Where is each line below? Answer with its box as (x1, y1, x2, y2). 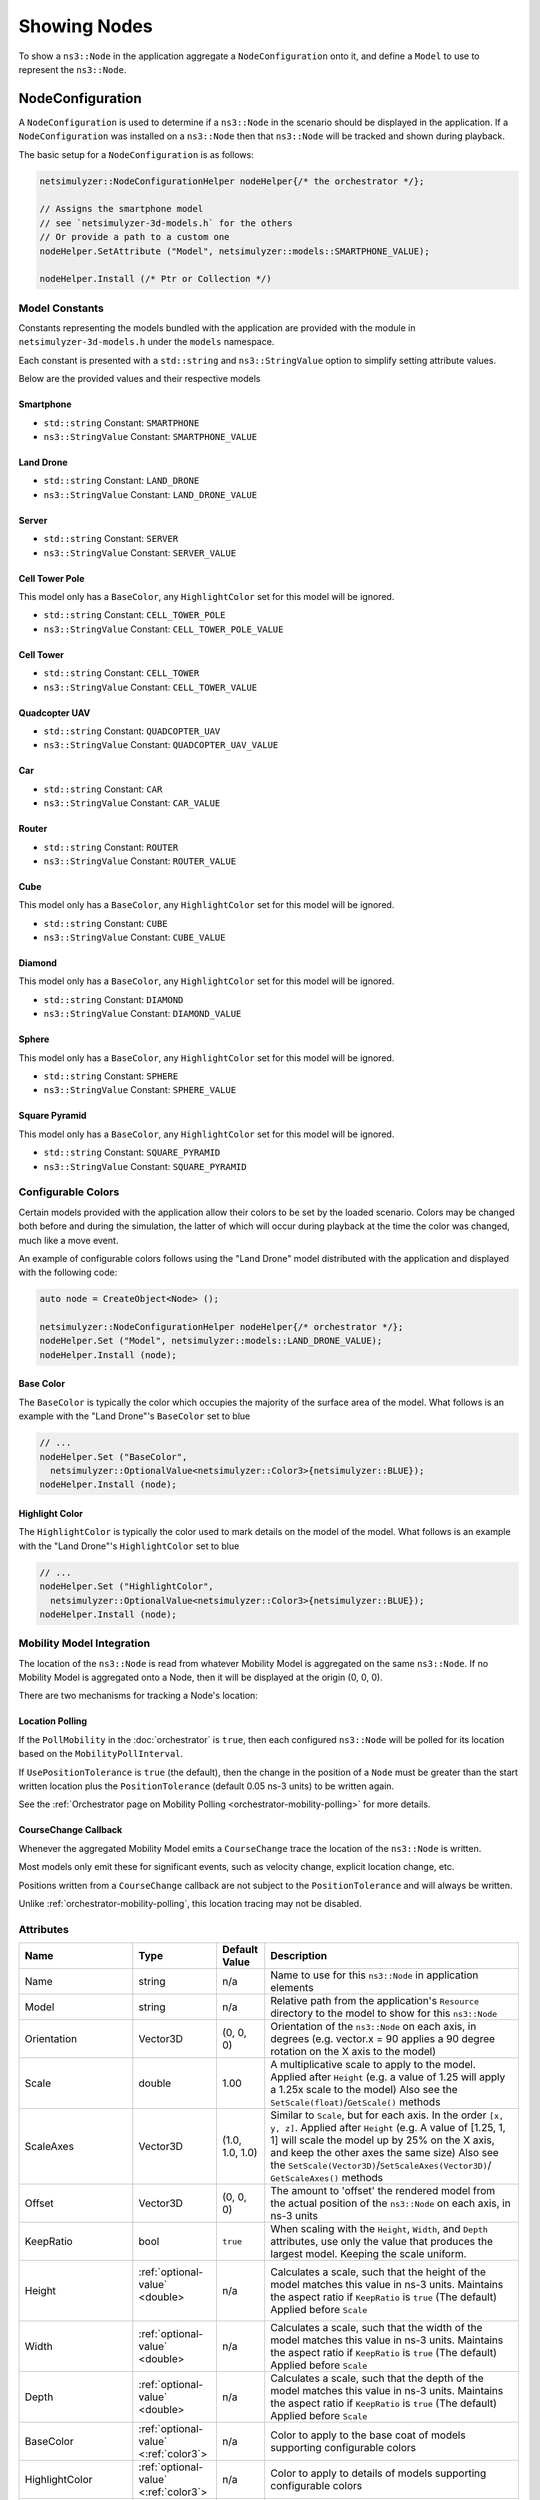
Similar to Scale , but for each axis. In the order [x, (270, 2108, 505, 2122)
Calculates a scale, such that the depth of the (270, 2371, 484, 2385)
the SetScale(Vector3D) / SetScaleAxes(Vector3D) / (270, 2158, 492, 2172)
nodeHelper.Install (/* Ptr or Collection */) (39, 273, 272, 285)
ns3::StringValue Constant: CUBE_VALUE (43, 931, 226, 944)
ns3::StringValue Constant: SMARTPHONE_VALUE (43, 431, 258, 443)
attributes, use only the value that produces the (270, 2235, 494, 2249)
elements (270, 1981, 314, 1995)
